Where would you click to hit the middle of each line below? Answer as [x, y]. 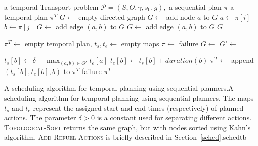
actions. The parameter [40, 118]
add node [181, 16]
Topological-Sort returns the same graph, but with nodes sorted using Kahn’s [127, 127]
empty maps [140, 43]
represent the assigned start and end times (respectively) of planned [138, 107]
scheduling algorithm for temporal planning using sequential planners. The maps [129, 98]
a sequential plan [195, 7]
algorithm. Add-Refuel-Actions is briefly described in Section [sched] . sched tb [125, 137]
